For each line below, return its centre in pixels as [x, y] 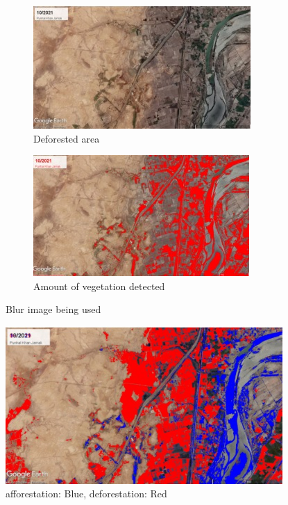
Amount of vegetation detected [99, 286]
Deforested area [67, 138]
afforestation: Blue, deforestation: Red [86, 494]
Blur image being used [53, 309]
